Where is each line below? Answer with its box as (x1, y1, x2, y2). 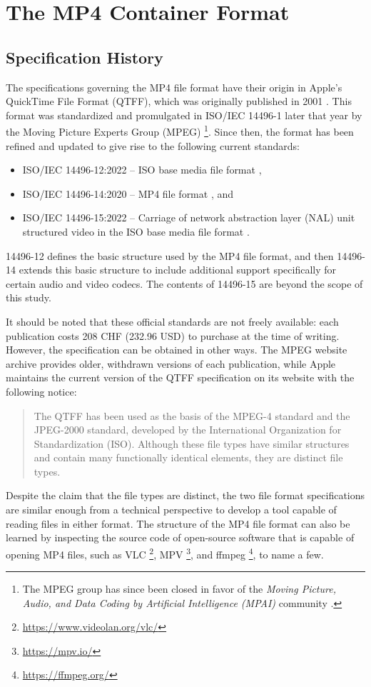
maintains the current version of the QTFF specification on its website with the (6, 370, 355, 385)
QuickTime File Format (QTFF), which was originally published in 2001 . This (6, 94, 352, 109)
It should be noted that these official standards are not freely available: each (6, 314, 339, 329)
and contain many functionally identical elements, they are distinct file (34, 450, 343, 465)
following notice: (6, 383, 77, 398)
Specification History (6, 46, 163, 68)
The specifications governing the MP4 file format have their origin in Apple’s (6, 79, 342, 94)
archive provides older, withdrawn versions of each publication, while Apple (6, 356, 336, 371)
